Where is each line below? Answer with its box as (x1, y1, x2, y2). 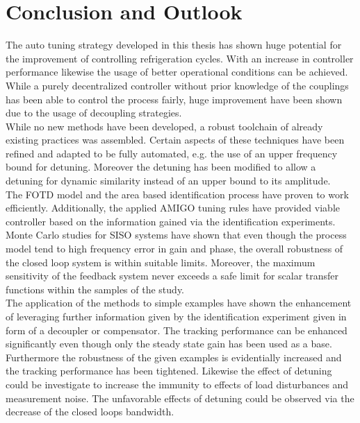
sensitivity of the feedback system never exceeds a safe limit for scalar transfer (6, 268, 339, 283)
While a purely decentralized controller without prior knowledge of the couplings (6, 78, 349, 92)
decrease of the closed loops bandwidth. (6, 404, 174, 419)
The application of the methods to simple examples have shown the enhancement (6, 295, 352, 310)
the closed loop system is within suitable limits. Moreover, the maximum (6, 254, 316, 269)
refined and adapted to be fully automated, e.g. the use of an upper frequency (6, 146, 338, 160)
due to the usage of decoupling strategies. (6, 105, 182, 120)
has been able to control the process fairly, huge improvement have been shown (6, 92, 343, 106)
